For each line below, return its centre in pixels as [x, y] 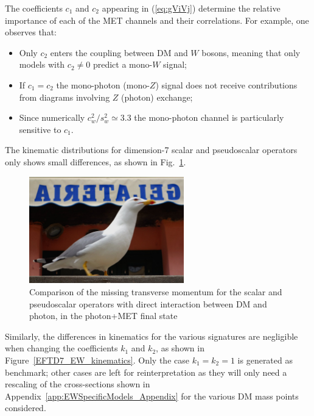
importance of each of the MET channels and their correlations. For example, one [157, 20]
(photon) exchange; [157, 97]
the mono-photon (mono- [103, 84]
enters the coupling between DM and [119, 52]
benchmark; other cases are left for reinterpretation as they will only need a [146, 372]
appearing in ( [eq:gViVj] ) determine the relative [191, 8]
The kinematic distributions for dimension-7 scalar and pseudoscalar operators [151, 150]
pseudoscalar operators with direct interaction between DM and [148, 303]
